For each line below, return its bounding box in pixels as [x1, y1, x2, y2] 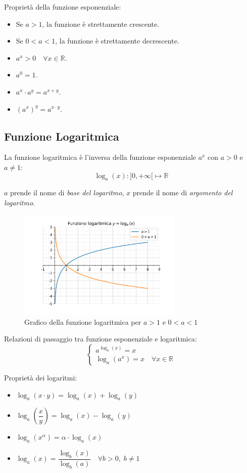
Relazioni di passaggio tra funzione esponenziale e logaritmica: [4, 333, 197, 344]
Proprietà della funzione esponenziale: [4, 2, 121, 12]
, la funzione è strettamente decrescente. [55, 35, 179, 46]
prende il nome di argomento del [132, 187, 233, 198]
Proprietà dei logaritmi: [4, 372, 77, 382]
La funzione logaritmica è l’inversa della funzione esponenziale [4, 152, 196, 162]
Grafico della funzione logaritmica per [24, 316, 141, 327]
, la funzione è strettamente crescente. [42, 18, 160, 29]
